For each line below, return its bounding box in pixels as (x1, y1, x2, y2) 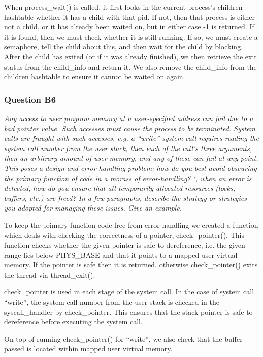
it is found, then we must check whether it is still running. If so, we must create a (4, 31, 258, 42)
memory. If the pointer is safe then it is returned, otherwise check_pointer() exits (4, 259, 258, 270)
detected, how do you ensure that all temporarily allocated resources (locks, (4, 183, 236, 193)
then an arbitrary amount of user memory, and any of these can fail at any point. (4, 153, 258, 163)
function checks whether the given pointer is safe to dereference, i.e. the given (4, 240, 245, 250)
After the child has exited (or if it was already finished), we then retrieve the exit (4, 51, 257, 62)
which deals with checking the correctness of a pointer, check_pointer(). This (4, 229, 244, 240)
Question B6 (4, 93, 56, 105)
